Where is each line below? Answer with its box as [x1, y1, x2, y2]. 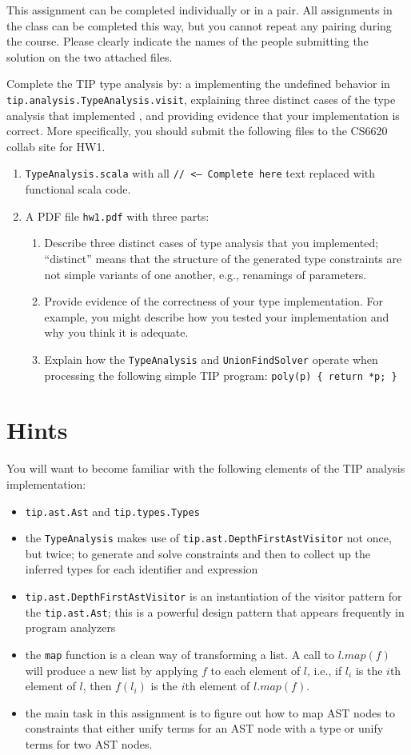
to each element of [210, 661, 301, 678]
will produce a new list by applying [25, 661, 198, 678]
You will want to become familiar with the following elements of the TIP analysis [6, 460, 405, 477]
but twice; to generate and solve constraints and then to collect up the [25, 545, 370, 561]
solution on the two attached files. [6, 48, 173, 65]
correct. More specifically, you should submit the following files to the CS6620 [6, 122, 388, 139]
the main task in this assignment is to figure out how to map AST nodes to [25, 704, 395, 721]
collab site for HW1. [6, 138, 106, 154]
